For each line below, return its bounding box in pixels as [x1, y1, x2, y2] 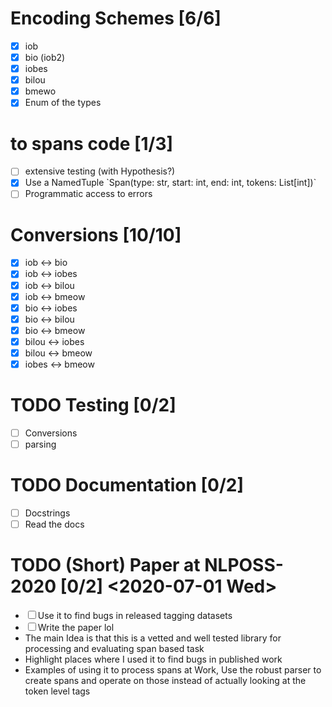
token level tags [24, 685, 91, 697]
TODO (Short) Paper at [10, 554, 201, 577]
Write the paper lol [37, 622, 115, 634]
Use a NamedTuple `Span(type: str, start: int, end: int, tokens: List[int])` [24, 177, 317, 189]
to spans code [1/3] [10, 132, 174, 155]
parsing [24, 438, 57, 450]
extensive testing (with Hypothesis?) [24, 165, 176, 177]
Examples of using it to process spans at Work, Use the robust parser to [24, 664, 322, 676]
